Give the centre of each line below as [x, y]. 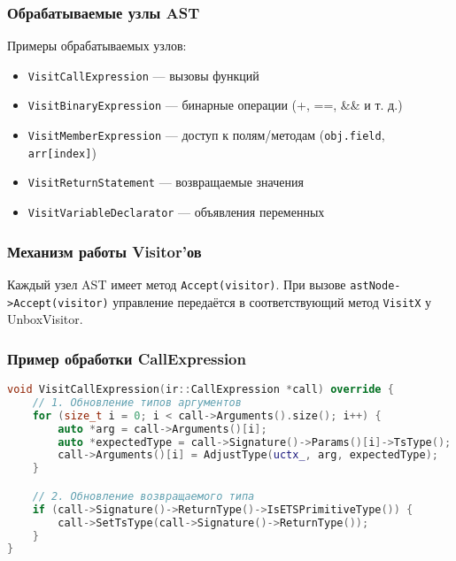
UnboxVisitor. [45, 319]
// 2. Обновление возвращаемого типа [143, 496]
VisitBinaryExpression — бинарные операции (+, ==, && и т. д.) [215, 105]
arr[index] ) [62, 152]
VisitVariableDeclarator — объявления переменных [176, 212]
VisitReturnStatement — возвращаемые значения [166, 182]
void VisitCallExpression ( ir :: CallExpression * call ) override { [201, 390]
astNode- [375, 285]
